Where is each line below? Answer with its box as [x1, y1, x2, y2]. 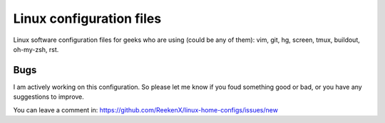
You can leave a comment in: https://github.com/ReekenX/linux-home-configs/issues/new [13, 105, 278, 114]
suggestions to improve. [13, 92, 85, 101]
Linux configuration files [13, 11, 162, 26]
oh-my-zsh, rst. [13, 45, 59, 53]
